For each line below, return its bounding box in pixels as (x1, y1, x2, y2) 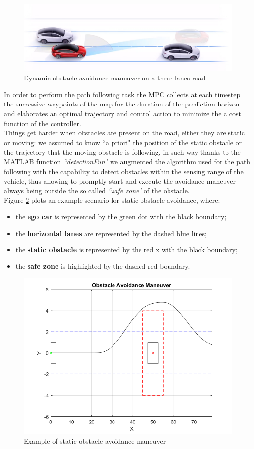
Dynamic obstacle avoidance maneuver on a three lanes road (24, 73, 206, 83)
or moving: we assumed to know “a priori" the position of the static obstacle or (4, 137, 242, 147)
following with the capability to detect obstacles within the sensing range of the (4, 166, 244, 176)
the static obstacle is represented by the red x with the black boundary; (15, 244, 238, 255)
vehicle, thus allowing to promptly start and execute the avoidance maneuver (4, 176, 236, 186)
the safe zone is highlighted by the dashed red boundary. (15, 261, 190, 271)
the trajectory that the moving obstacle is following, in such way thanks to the (4, 147, 241, 157)
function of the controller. (4, 118, 81, 128)
